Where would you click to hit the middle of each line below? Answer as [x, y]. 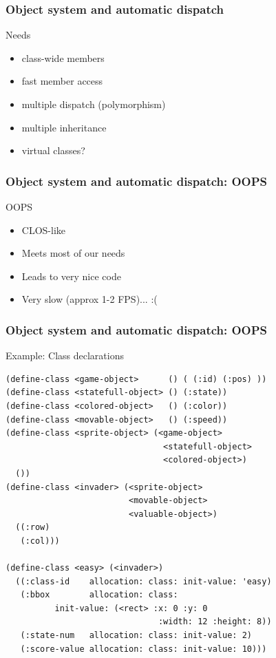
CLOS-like [43, 230]
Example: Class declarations [65, 355]
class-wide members [63, 57]
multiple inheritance [64, 127]
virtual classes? [53, 150]
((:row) [33, 528]
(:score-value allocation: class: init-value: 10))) [144, 649]
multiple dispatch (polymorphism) [94, 104]
